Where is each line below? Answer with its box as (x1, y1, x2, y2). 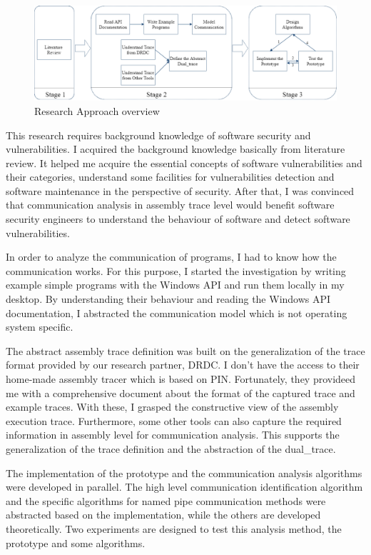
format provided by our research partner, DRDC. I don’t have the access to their (6, 357, 360, 372)
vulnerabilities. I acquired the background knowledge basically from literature (6, 141, 345, 156)
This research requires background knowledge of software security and (6, 127, 311, 142)
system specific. (6, 319, 73, 334)
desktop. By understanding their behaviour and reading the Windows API (6, 291, 331, 306)
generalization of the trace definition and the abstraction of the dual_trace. (6, 441, 336, 456)
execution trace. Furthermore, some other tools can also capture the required (6, 413, 342, 428)
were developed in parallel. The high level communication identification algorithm (6, 479, 363, 494)
